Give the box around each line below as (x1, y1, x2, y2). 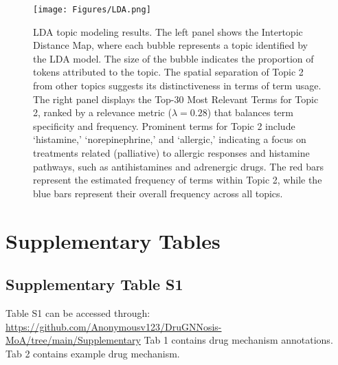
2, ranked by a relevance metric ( (33, 105, 172, 120)
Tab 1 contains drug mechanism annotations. (144, 333, 333, 347)
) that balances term (207, 105, 293, 120)
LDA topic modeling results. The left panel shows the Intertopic (33, 24, 303, 38)
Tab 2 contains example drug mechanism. (5, 346, 180, 360)
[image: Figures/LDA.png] (33, 5, 151, 14)
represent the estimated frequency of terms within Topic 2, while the (33, 173, 322, 187)
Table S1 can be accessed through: (5, 305, 150, 320)
